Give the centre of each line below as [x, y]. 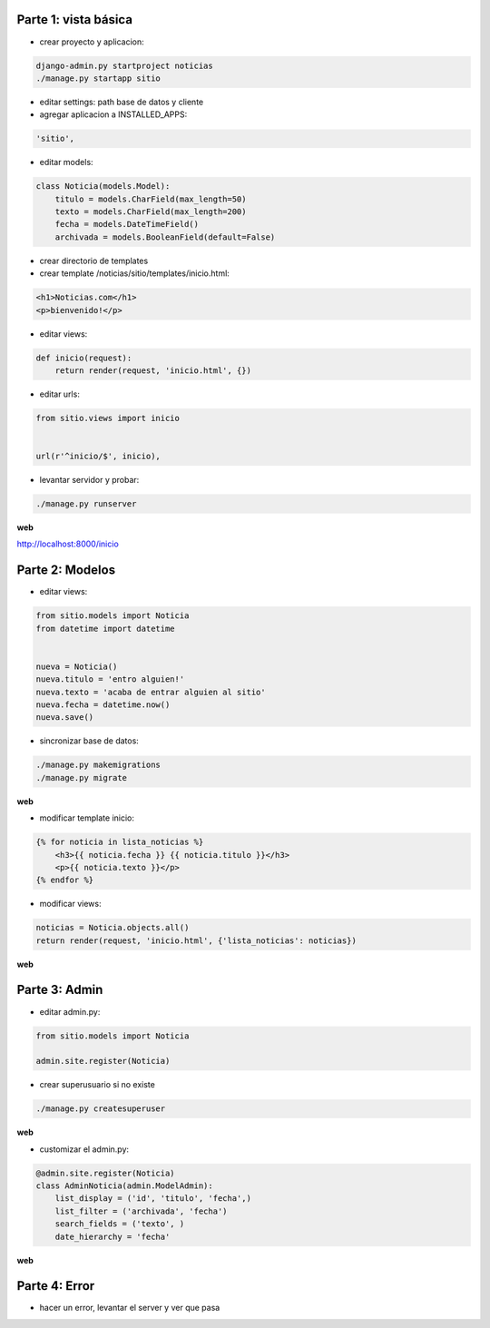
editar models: [67, 162]
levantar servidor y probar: [89, 480]
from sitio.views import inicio [108, 418]
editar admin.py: [70, 1011]
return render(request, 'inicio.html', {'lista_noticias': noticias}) [196, 940]
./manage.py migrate [81, 777]
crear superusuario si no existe [98, 1085]
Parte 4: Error [56, 1286]
